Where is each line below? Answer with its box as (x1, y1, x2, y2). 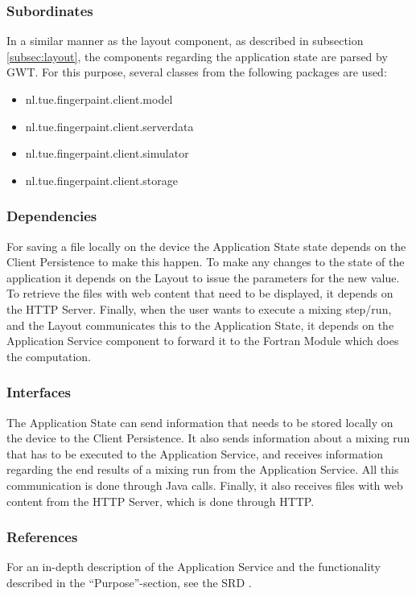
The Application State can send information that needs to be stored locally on (6, 413, 393, 430)
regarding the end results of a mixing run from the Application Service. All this (6, 461, 399, 478)
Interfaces (6, 382, 72, 402)
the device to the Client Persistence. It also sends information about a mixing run (6, 430, 410, 446)
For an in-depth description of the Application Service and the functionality (6, 558, 381, 575)
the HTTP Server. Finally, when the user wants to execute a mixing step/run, (6, 300, 392, 317)
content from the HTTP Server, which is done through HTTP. (6, 492, 315, 509)
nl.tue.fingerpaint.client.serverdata (25, 117, 194, 134)
